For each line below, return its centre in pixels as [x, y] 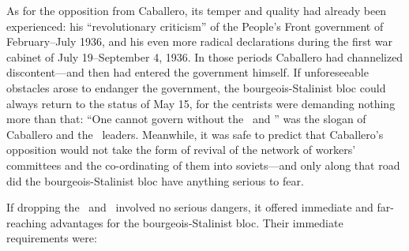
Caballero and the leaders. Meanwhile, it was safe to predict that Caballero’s [195, 134]
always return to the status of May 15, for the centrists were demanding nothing [201, 103]
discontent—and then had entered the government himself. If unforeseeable [188, 72]
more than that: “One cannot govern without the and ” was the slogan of [186, 119]
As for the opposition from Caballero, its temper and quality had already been [197, 10]
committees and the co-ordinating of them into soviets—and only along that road [203, 165]
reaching [26, 222]
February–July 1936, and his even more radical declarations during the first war [200, 41]
